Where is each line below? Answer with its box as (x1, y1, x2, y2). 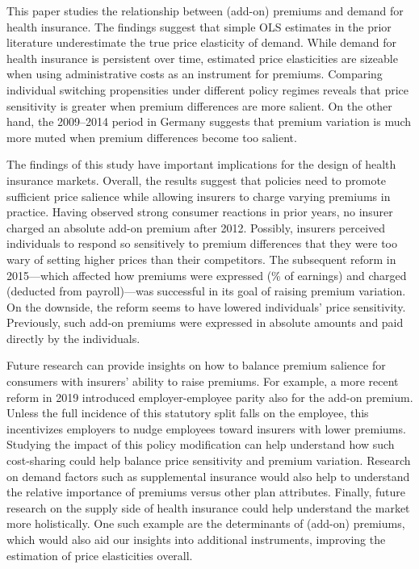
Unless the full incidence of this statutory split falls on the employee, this (6, 404, 369, 421)
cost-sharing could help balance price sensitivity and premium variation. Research (6, 452, 411, 469)
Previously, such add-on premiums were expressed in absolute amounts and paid (6, 314, 404, 331)
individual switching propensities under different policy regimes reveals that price (6, 81, 409, 98)
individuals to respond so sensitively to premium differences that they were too (6, 235, 397, 252)
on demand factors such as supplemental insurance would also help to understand (6, 467, 410, 484)
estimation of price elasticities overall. (6, 546, 193, 563)
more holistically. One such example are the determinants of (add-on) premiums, (6, 515, 405, 532)
